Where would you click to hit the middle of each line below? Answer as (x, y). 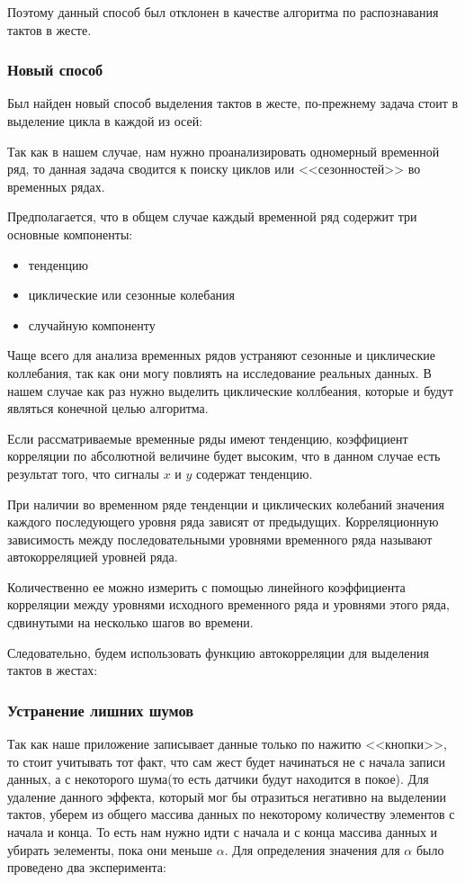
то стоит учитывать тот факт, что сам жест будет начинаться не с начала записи (226, 761)
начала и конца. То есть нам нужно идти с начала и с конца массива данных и (223, 832)
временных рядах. (56, 186)
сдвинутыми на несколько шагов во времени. (130, 622)
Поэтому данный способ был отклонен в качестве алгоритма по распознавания (223, 12)
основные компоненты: (70, 234)
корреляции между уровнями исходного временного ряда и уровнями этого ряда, (228, 604)
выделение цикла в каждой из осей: (105, 121)
